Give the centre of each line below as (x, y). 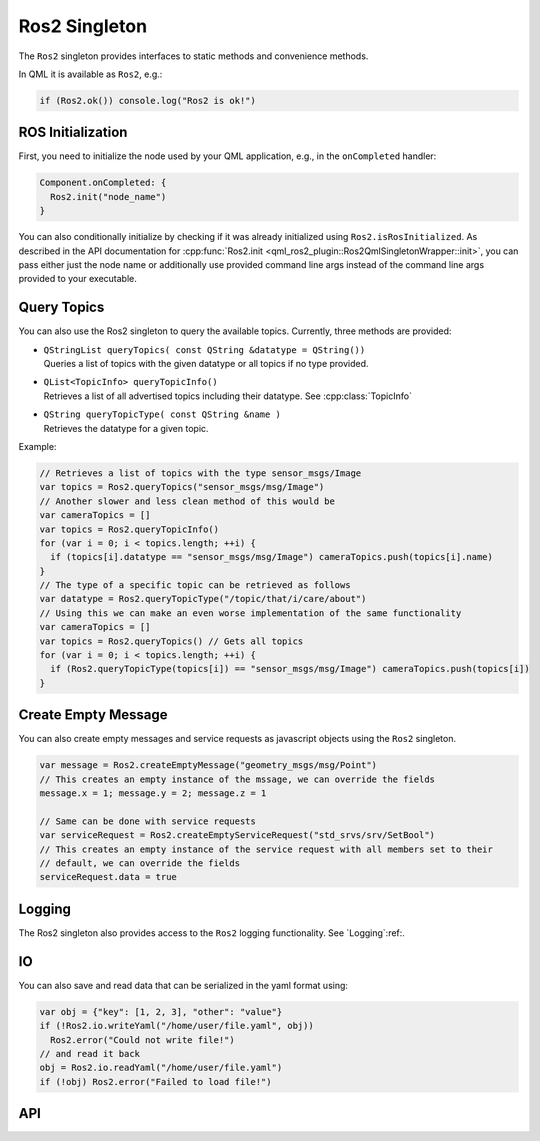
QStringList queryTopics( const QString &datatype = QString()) (204, 349)
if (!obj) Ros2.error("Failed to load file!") (155, 1081)
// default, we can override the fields (139, 863)
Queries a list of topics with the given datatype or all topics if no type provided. (206, 364)
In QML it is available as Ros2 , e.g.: (90, 74)
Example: (37, 446)
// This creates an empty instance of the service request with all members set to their (266, 849)
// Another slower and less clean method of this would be (187, 501)
